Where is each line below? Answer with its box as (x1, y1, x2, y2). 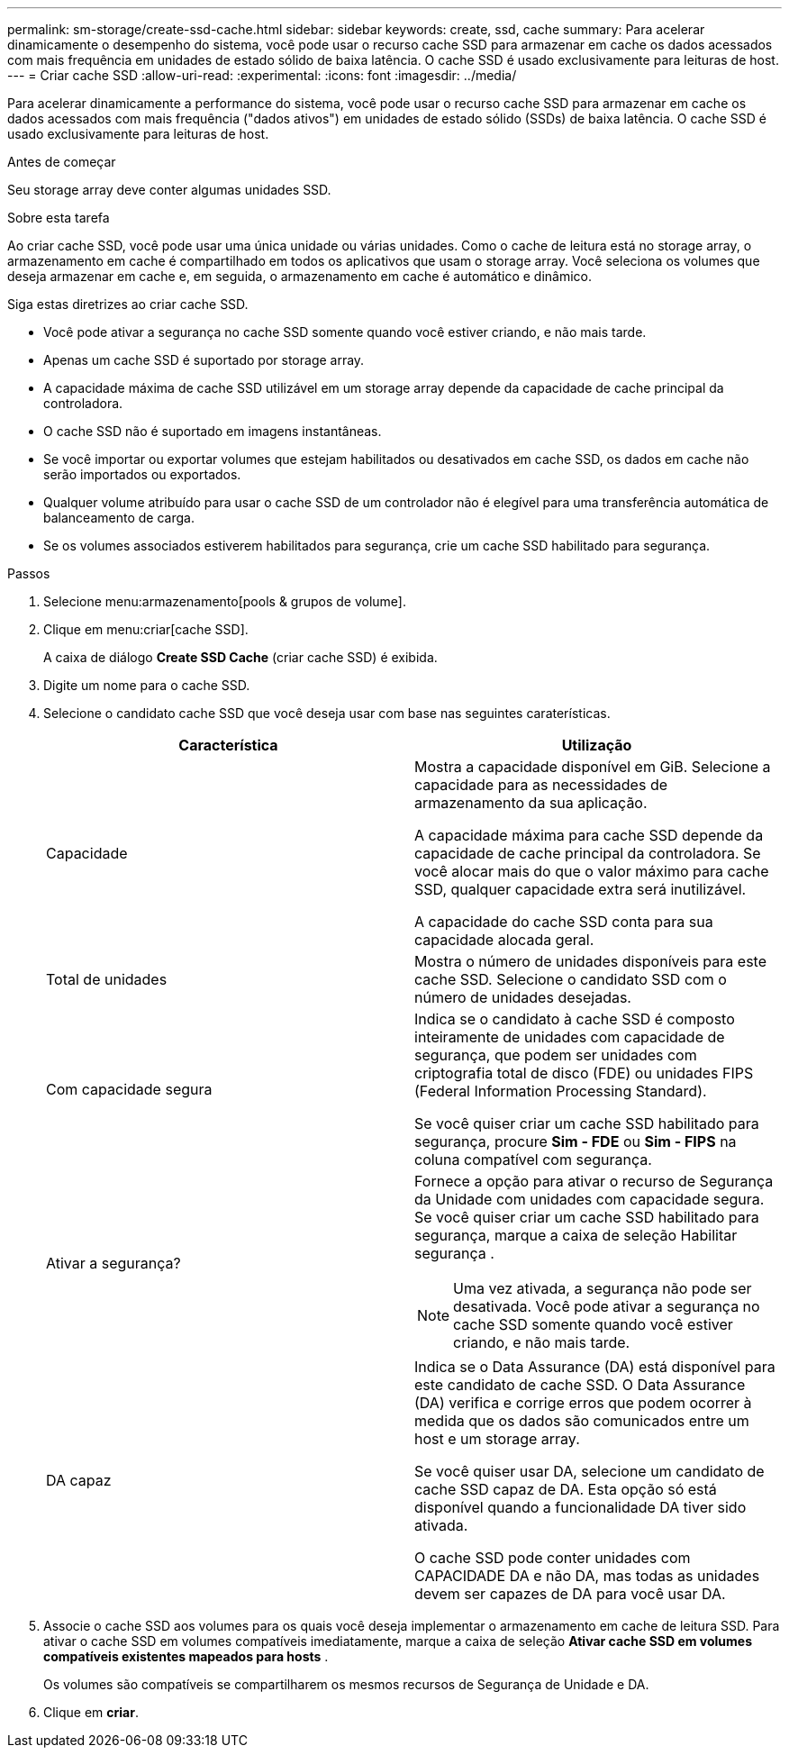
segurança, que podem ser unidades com (414, 1046, 697, 1064)
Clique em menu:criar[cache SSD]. (43, 622, 249, 637)
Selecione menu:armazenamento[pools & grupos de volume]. (43, 594, 406, 609)
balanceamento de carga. (43, 510, 195, 525)
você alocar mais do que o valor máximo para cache (414, 862, 769, 880)
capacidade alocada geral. (414, 931, 594, 949)
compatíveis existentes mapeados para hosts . (43, 1649, 329, 1664)
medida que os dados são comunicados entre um (414, 1412, 749, 1430)
